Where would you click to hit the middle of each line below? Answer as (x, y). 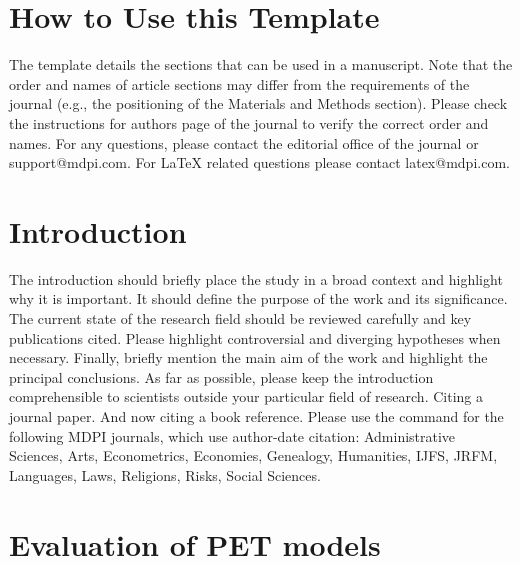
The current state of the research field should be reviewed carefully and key (240, 318)
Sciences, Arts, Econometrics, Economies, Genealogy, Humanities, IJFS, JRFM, (253, 455)
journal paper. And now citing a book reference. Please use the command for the (256, 415)
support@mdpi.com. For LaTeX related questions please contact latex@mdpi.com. (259, 162)
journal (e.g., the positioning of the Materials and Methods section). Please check (258, 103)
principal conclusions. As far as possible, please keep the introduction (221, 376)
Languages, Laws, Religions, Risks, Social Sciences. (165, 474)
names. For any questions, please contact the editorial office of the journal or (244, 142)
